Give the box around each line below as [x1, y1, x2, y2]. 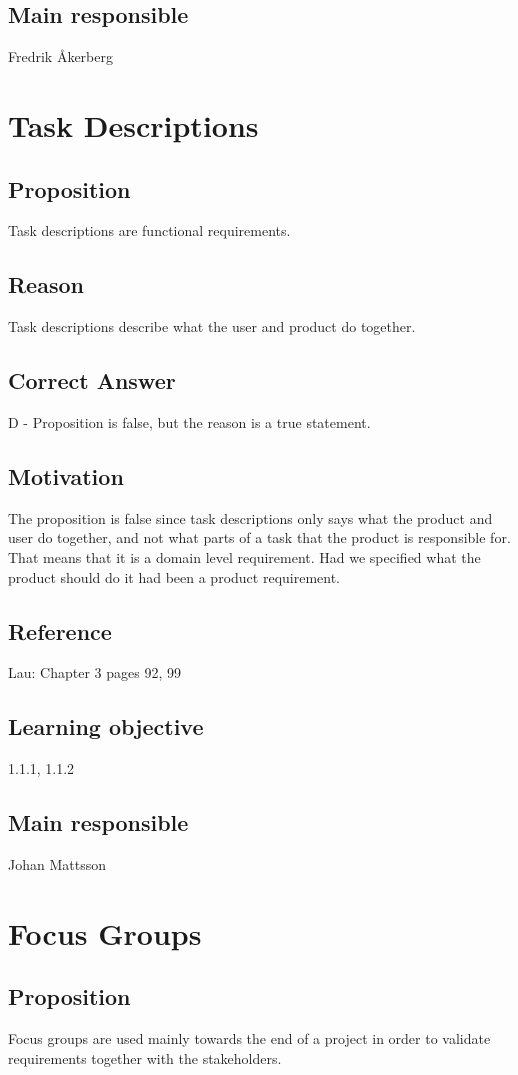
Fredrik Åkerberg [8, 46, 113, 67]
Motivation [8, 460, 124, 491]
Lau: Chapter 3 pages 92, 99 [8, 662, 181, 683]
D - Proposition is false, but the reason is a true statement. [8, 411, 371, 432]
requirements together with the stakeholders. [8, 1047, 282, 1068]
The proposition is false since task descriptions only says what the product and [8, 507, 493, 528]
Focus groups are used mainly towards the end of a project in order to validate [8, 1028, 491, 1049]
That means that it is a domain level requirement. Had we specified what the [8, 546, 481, 567]
